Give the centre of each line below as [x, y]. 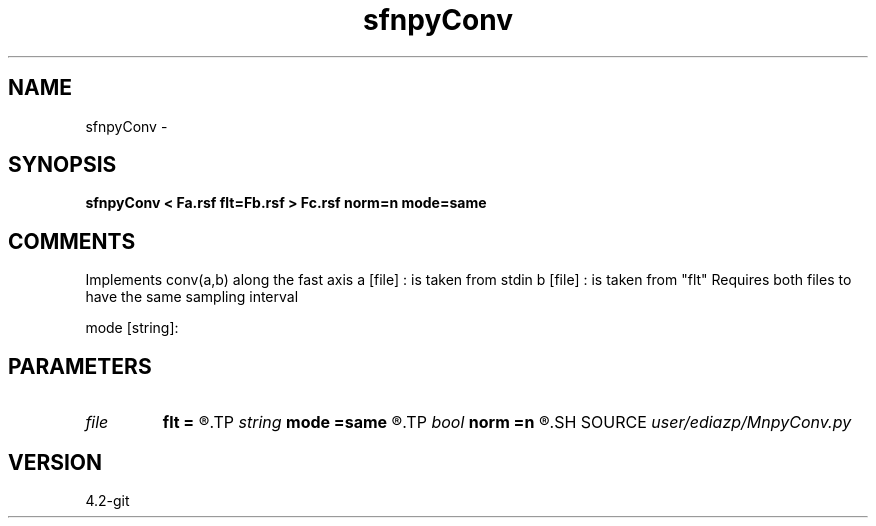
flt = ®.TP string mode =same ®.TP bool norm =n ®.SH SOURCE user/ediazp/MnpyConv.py [507, 422]
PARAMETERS [80, 366]
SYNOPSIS [62, 165]
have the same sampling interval [192, 297]
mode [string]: [132, 328]
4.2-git [107, 500]
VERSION [55, 462]
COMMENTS [72, 241]
